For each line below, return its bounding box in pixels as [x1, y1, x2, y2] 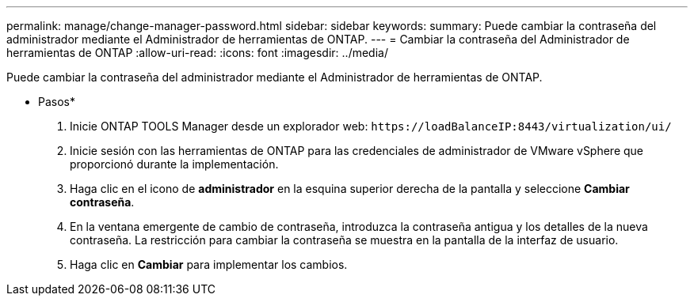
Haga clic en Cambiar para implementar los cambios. [70, 258, 348, 271]
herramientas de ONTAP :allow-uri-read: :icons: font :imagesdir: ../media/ [6, 46, 388, 59]
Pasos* [38, 95, 75, 108]
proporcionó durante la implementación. [70, 157, 279, 171]
